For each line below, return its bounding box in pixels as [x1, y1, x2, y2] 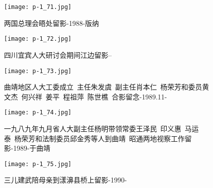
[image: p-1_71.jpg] [4, 3, 72, 10]
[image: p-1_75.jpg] [4, 160, 72, 168]
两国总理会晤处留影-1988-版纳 [4, 17, 99, 28]
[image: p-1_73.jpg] [4, 67, 72, 75]
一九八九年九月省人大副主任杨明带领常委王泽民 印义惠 [4, 123, 181, 133]
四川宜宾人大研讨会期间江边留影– [4, 49, 112, 60]
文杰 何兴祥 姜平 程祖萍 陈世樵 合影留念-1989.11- [4, 91, 167, 101]
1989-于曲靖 [13, 143, 51, 153]
